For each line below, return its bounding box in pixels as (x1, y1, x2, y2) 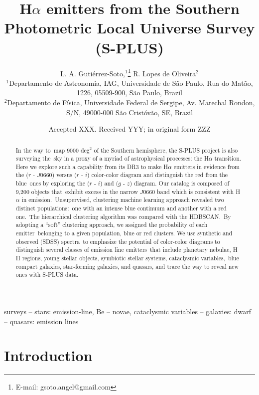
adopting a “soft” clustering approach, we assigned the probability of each (15, 220, 208, 229)
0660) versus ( (40, 171, 77, 179)
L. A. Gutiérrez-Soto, (60, 68, 125, 78)
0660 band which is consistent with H (143, 187, 241, 196)
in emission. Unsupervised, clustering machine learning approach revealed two (21, 196, 224, 204)
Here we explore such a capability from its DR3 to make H (15, 162, 168, 171)
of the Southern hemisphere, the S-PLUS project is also (94, 146, 238, 154)
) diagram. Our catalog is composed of (129, 179, 230, 188)
